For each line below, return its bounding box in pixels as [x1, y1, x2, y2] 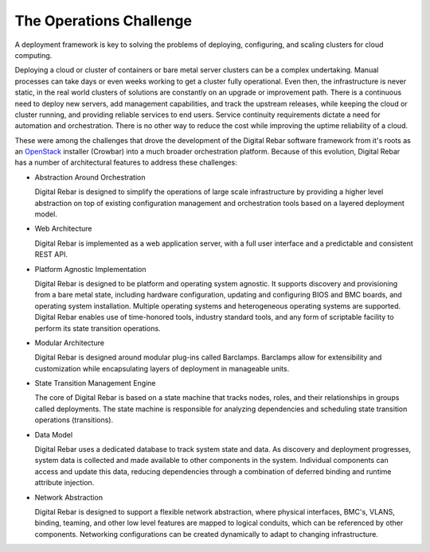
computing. [14, 50, 53, 60]
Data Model [34, 430, 73, 439]
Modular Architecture [34, 338, 105, 348]
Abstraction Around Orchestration [34, 172, 146, 182]
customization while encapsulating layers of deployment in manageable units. [34, 363, 290, 373]
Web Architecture [34, 224, 92, 234]
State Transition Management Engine [34, 379, 156, 388]
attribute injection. [34, 478, 95, 488]
